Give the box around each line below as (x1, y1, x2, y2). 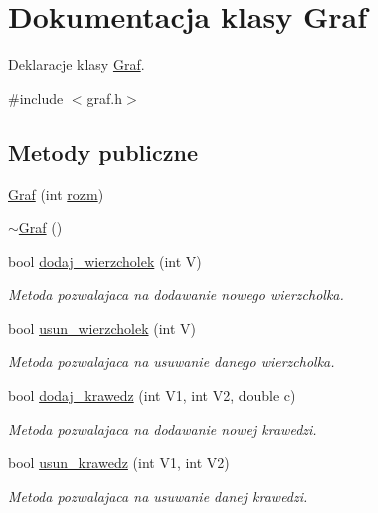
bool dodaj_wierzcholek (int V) (8, 250, 202, 271)
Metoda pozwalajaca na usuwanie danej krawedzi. (8, 485, 308, 506)
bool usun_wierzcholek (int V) (8, 317, 196, 338)
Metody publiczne (8, 136, 198, 167)
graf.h (86, 87, 123, 108)
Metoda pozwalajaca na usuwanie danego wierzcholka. (8, 351, 335, 372)
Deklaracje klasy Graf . (8, 54, 145, 75)
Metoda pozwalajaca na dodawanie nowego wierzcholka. (8, 284, 344, 305)
